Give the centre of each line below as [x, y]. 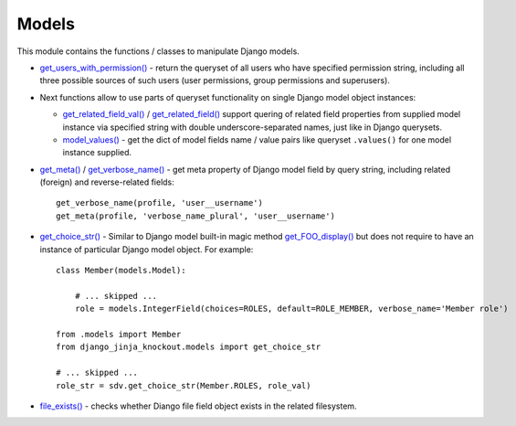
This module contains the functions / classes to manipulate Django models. [158, 51]
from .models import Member [119, 334]
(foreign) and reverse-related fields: [107, 182]
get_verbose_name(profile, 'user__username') [160, 203]
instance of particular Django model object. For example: [147, 249]
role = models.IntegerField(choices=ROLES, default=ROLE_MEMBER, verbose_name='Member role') [291, 309]
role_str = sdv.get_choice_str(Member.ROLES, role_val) [184, 385]
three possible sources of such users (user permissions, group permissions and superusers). [215, 80]
